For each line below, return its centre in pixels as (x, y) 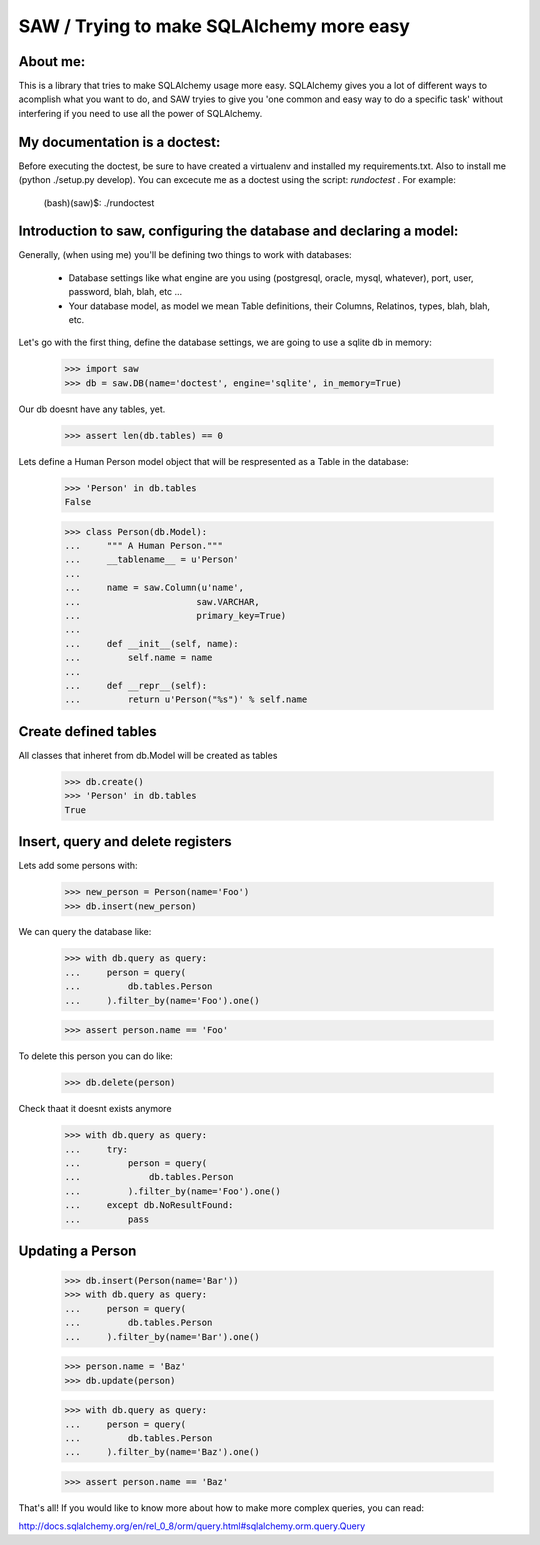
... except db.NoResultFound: (149, 1205)
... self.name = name (138, 658)
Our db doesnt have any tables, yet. (92, 409)
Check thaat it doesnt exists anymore (95, 1109)
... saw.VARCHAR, (162, 601)
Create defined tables (87, 731)
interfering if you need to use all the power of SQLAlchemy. (140, 113)
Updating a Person (77, 1250)
